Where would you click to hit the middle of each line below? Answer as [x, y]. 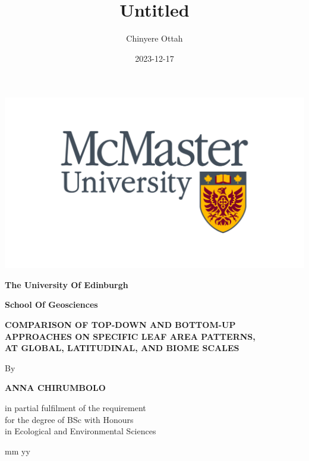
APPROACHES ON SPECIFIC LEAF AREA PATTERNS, [130, 336]
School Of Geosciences [51, 304]
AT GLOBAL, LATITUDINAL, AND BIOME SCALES [122, 348]
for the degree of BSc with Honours [69, 419]
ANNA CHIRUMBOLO [55, 388]
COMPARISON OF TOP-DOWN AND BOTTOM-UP [120, 325]
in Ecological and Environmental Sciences [81, 431]
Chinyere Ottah [154, 38]
